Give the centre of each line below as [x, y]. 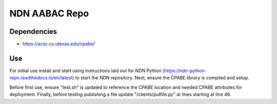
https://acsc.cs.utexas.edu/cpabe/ [58, 44]
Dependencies [33, 32]
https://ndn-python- [185, 70]
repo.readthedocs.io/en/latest [41, 78]
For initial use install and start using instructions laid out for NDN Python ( [87, 70]
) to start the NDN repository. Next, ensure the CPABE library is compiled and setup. [161, 78]
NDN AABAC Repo [49, 13]
